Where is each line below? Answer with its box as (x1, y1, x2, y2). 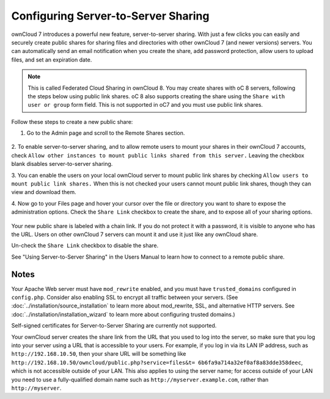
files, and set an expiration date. (11, 56, 92, 63)
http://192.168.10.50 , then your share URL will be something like (11, 350, 186, 358)
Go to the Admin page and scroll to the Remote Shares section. (26, 129, 185, 137)
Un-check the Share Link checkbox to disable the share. (11, 242, 159, 250)
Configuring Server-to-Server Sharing (11, 9, 210, 23)
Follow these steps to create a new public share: (11, 118, 133, 125)
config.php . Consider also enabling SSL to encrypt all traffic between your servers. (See (11, 293, 238, 301)
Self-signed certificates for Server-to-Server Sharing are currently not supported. (11, 322, 217, 329)
